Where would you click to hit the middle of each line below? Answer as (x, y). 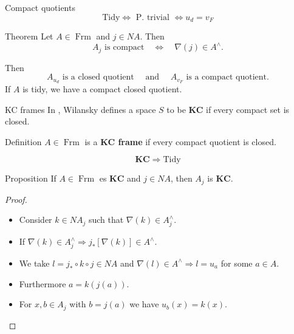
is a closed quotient (98, 77)
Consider (36, 220)
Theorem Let (29, 36)
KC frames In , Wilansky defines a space (80, 109)
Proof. (16, 199)
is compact (125, 48)
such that (106, 220)
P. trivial (152, 17)
